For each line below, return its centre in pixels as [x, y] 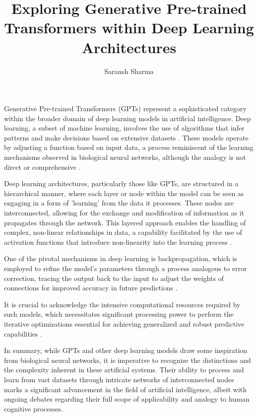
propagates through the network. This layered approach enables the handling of [125, 222]
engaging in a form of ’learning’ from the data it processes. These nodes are [119, 203]
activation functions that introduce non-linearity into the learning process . [118, 242]
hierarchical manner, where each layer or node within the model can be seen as [124, 193]
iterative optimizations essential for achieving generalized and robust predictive [124, 323]
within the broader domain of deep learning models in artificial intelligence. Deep [128, 118]
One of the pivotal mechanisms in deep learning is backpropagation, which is [121, 258]
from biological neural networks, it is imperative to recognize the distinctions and [128, 360]
